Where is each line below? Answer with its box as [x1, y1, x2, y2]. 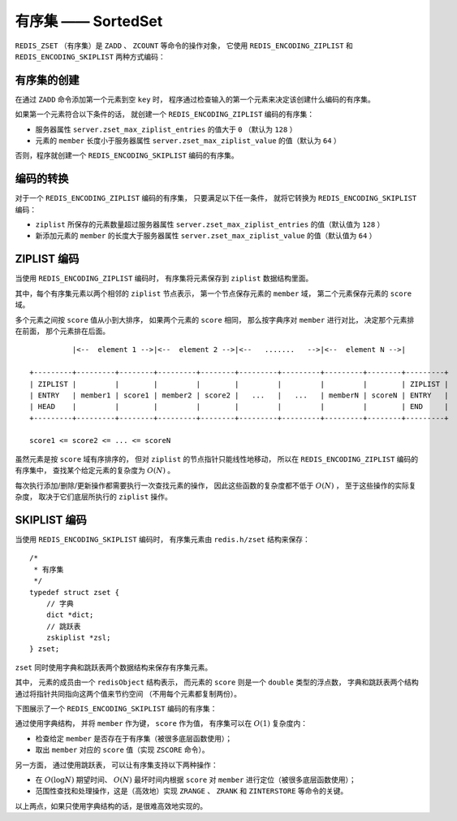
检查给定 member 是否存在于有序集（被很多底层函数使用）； [35, 733, 233, 743]
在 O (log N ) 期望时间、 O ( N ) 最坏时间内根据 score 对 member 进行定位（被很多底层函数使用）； [35, 775, 356, 784]
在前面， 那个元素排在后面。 [15, 326, 110, 336]
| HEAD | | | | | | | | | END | [29, 402, 450, 411]
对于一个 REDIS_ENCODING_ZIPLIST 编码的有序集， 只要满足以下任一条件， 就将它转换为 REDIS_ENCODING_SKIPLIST [15, 193, 417, 203]
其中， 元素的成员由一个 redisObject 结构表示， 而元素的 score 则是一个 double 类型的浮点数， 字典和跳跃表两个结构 [15, 677, 419, 687]
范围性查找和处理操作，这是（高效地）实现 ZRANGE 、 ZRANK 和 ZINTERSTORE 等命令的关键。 [35, 786, 348, 796]
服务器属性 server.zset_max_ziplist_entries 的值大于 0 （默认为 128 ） [35, 124, 297, 134]
